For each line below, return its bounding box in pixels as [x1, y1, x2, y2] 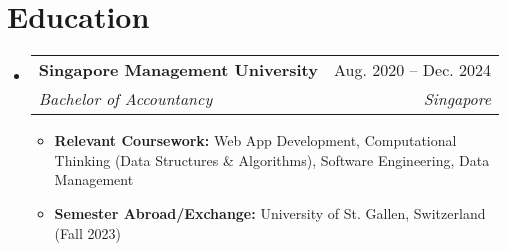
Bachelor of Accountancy [38, 87, 213, 111]
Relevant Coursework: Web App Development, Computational [54, 130, 457, 151]
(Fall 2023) [54, 222, 121, 243]
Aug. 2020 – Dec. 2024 [333, 58, 492, 82]
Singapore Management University [38, 58, 318, 82]
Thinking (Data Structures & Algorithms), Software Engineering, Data [54, 149, 490, 170]
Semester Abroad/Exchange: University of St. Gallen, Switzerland [54, 202, 486, 223]
